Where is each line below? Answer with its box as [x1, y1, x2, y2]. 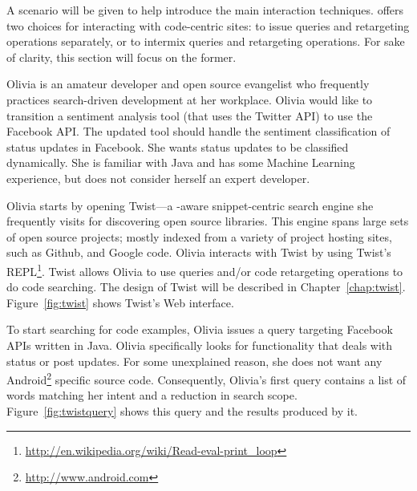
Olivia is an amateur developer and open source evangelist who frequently [6, 75, 370, 92]
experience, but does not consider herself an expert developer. [6, 169, 310, 186]
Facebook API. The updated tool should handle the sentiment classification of [6, 123, 391, 140]
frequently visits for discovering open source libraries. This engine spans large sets [6, 213, 409, 229]
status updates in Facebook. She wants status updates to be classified [6, 138, 349, 155]
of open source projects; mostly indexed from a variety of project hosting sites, [6, 228, 392, 245]
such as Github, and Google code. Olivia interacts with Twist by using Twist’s [6, 244, 391, 261]
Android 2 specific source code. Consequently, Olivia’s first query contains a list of [6, 369, 407, 388]
